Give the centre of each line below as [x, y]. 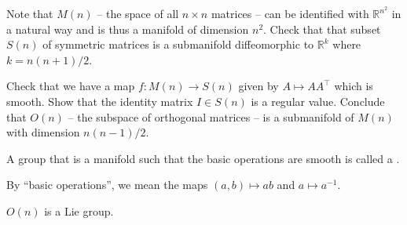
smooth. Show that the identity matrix [100, 102]
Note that [30, 14]
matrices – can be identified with [290, 14]
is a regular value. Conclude [318, 102]
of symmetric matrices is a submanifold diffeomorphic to [178, 44]
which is [354, 86]
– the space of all [138, 14]
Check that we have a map [71, 86]
